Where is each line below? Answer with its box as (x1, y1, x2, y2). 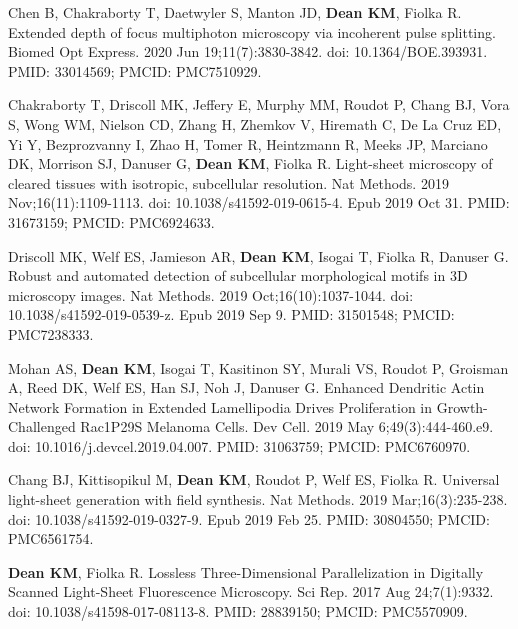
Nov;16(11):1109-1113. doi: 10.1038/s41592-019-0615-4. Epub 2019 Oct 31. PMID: (8, 192, 510, 213)
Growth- (436, 396, 488, 417)
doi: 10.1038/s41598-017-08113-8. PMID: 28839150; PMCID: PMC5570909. (8, 601, 468, 622)
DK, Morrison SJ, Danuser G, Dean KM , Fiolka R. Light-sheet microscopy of (8, 153, 493, 174)
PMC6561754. (8, 528, 94, 549)
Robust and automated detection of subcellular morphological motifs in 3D (8, 265, 468, 286)
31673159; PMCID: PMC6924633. (8, 211, 215, 232)
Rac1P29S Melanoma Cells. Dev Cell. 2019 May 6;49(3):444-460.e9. (80, 416, 494, 437)
